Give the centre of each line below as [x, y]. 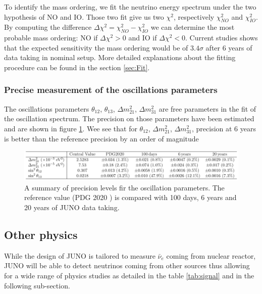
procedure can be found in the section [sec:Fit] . [77, 67]
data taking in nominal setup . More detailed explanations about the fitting [120, 57]
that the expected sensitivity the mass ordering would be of [96, 47]
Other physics [41, 234]
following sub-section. [37, 285]
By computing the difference [48, 27]
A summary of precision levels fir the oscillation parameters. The [124, 187]
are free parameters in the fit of [207, 108]
